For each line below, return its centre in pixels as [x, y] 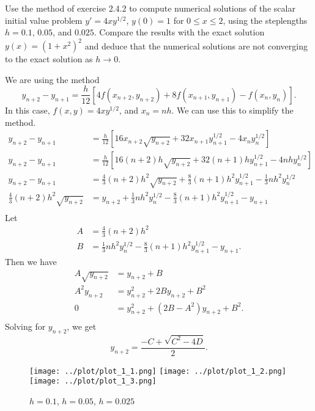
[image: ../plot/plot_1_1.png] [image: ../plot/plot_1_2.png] [158, 371]
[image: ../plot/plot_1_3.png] [93, 381]
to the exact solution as [49, 59]
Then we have [31, 261]
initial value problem [44, 20]
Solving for [25, 326]
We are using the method [52, 79]
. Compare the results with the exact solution [179, 32]
